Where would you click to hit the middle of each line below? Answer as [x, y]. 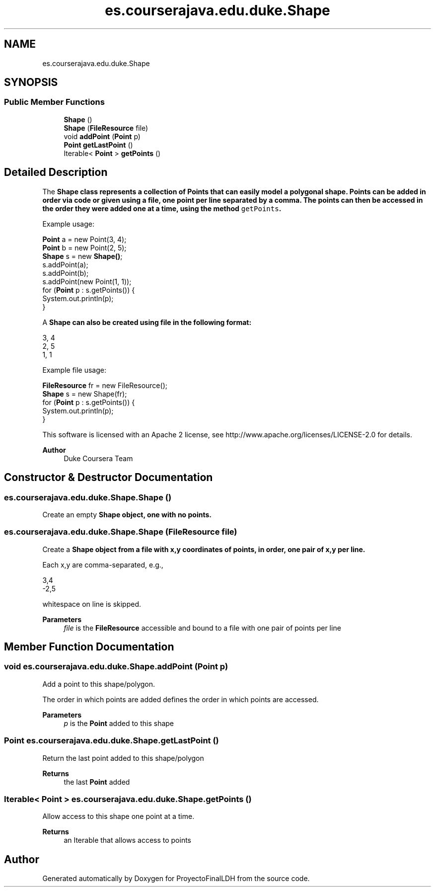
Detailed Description [56, 172]
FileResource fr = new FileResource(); [105, 385]
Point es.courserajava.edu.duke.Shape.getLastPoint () [111, 741]
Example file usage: [74, 370]
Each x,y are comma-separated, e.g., [103, 565]
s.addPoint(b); [66, 273]
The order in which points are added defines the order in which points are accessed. [181, 699]
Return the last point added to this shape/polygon [123, 758]
